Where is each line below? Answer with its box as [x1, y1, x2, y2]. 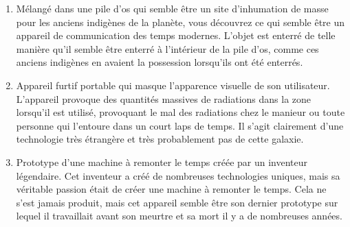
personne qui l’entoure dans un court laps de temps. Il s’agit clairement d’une [16, 118, 344, 132]
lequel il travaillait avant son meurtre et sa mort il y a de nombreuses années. [16, 208, 342, 223]
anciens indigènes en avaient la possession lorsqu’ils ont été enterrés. [16, 55, 303, 69]
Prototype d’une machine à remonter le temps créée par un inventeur [16, 154, 308, 169]
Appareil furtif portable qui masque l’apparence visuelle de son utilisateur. [16, 77, 330, 92]
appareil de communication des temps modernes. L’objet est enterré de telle [16, 28, 336, 43]
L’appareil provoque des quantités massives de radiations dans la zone [16, 91, 311, 106]
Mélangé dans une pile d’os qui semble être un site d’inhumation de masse [16, 1, 329, 15]
